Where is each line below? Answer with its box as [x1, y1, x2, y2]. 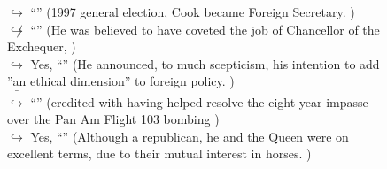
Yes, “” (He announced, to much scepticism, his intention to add [30, 54, 380, 73]
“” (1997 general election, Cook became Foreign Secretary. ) [30, 3, 355, 20]
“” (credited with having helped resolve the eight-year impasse [30, 92, 368, 111]
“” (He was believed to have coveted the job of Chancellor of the [30, 19, 380, 38]
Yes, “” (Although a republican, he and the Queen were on [30, 127, 349, 145]
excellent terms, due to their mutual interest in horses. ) [7, 144, 312, 163]
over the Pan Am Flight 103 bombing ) [7, 110, 220, 128]
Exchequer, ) [7, 37, 76, 56]
